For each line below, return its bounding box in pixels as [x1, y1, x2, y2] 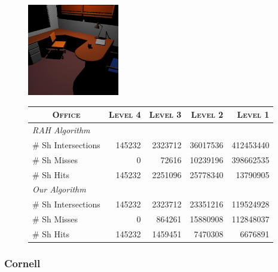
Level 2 [191, 108, 224, 121]
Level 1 [237, 108, 270, 121]
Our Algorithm [32, 183, 86, 195]
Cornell [4, 256, 41, 271]
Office [52, 108, 81, 121]
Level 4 [108, 108, 141, 121]
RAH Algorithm [32, 124, 90, 136]
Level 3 [149, 108, 182, 121]
